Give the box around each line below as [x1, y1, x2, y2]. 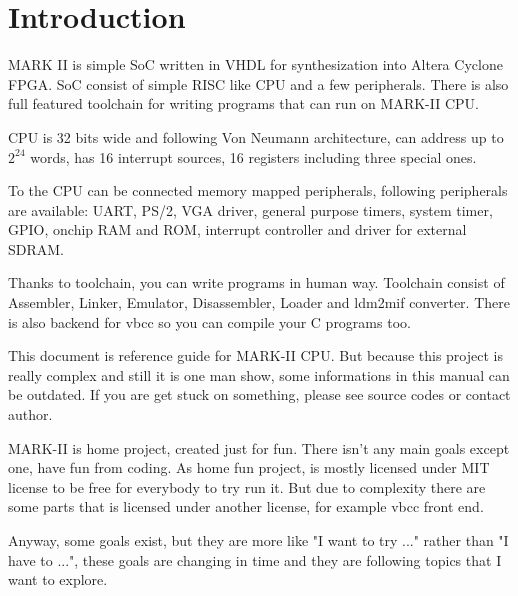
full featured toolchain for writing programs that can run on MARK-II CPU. [8, 93, 479, 114]
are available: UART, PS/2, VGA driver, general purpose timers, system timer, [8, 199, 493, 220]
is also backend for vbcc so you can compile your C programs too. [8, 311, 411, 332]
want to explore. [8, 569, 108, 590]
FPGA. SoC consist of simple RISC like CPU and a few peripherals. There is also [8, 73, 509, 94]
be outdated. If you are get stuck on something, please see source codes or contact [8, 384, 511, 405]
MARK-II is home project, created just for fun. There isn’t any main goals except [8, 437, 510, 458]
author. [8, 404, 53, 425]
